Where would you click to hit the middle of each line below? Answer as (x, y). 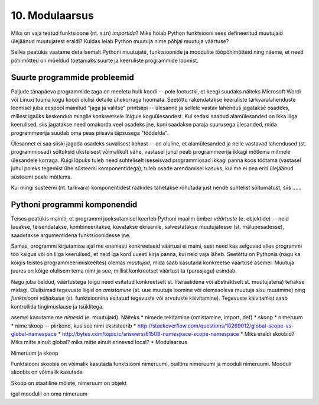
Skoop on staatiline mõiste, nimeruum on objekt (69, 383)
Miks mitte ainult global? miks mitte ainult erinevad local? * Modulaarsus (99, 342)
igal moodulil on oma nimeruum (49, 394)
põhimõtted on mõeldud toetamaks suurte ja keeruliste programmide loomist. (105, 60)
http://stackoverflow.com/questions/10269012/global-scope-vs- (216, 326)
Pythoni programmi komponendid (74, 204)
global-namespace (34, 333)
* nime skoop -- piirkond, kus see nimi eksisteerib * (74, 326)
